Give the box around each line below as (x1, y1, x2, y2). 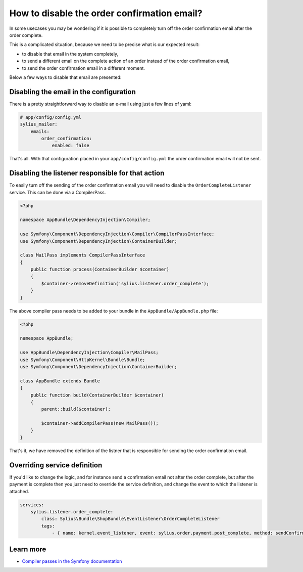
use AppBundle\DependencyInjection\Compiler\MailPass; (20, 349, 159, 356)
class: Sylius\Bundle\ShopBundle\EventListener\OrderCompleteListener (41, 516, 220, 522)
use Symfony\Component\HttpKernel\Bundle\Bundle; (20, 357, 145, 363)
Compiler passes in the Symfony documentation (22, 558, 122, 564)
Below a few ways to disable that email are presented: (9, 74, 122, 80)
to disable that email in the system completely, (22, 51, 119, 57)
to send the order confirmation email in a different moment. (22, 65, 145, 71)
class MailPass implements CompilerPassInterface (20, 252, 145, 258)
